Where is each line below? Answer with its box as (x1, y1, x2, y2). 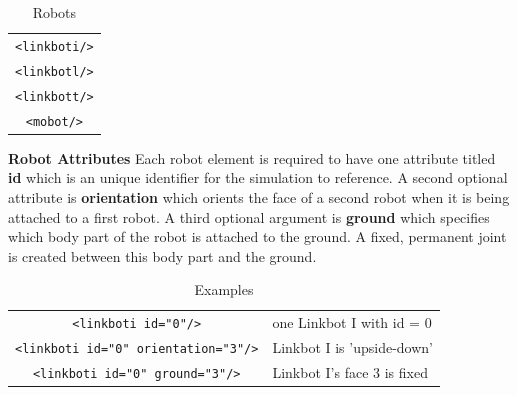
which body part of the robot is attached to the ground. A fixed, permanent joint (8, 226, 507, 247)
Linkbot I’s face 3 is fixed (272, 361, 428, 382)
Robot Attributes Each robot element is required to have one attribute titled (8, 147, 496, 168)
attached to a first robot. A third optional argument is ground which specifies (8, 206, 490, 227)
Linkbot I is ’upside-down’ (272, 337, 433, 358)
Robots (32, 2, 77, 22)
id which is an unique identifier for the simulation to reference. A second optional (8, 167, 508, 188)
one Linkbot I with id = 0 (272, 312, 432, 333)
